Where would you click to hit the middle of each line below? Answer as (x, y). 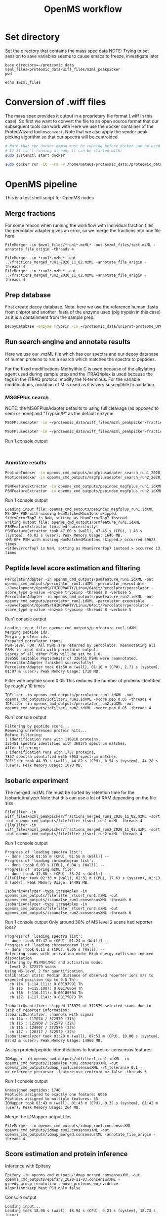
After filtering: (23, 748)
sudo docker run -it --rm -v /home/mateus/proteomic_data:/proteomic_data (84, 164)
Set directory (33, 37)
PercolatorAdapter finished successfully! (49, 663)
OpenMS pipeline (41, 184)
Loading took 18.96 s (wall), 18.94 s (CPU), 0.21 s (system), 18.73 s (80, 1211)
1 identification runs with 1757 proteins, (51, 752)
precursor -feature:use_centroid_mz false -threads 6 (90, 1072)
